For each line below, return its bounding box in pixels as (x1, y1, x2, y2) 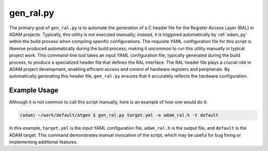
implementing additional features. (9, 139, 78, 145)
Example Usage (9, 86, 59, 95)
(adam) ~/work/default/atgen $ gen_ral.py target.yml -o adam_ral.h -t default (19, 112, 219, 118)
